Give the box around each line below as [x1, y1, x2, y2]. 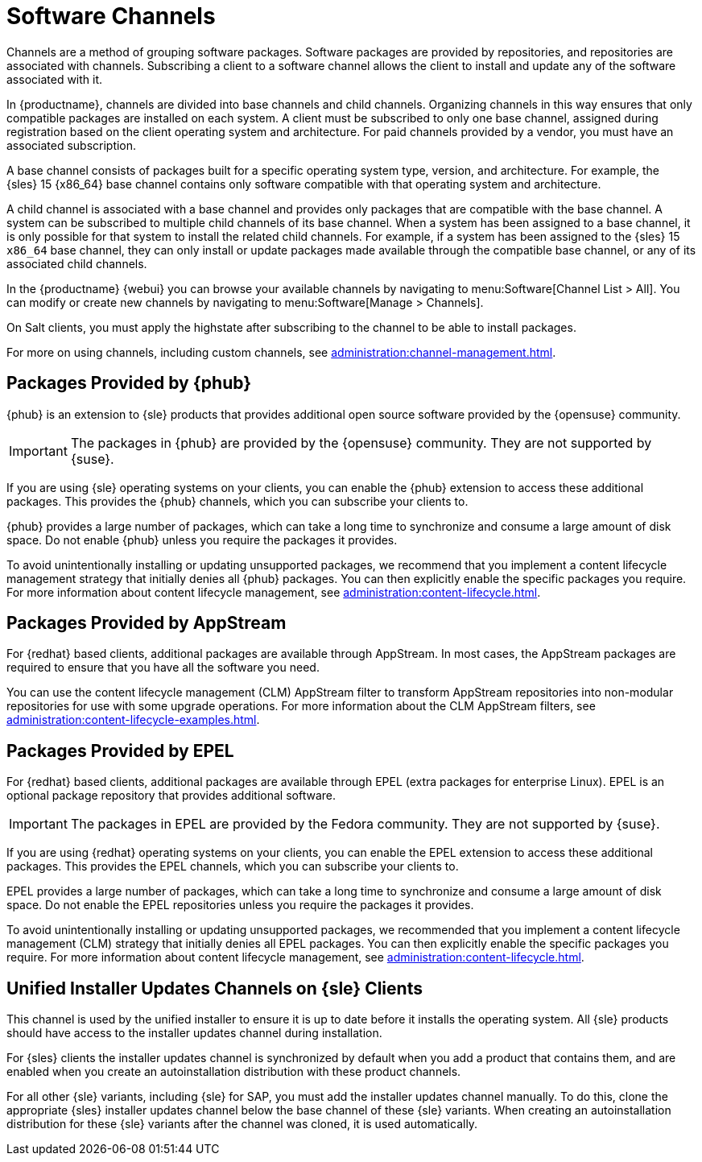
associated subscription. [6, 138, 137, 152]
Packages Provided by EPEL [6, 740, 234, 761]
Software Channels [6, 2, 216, 30]
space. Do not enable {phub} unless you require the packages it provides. [6, 532, 398, 547]
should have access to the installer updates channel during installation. [6, 1026, 382, 1040]
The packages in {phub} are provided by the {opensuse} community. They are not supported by [70, 434, 652, 451]
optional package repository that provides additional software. [6, 788, 337, 803]
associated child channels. [6, 256, 147, 271]
